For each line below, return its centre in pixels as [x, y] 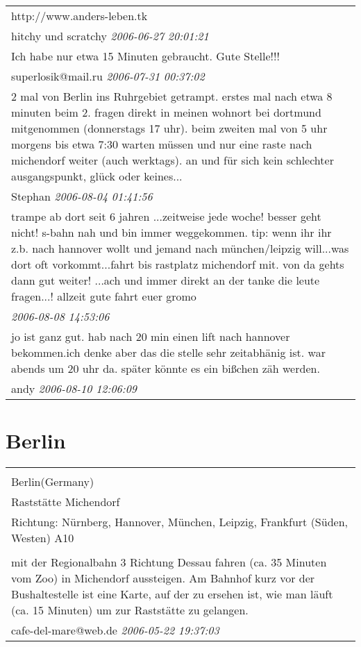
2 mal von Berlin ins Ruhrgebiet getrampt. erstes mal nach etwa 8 [172, 96]
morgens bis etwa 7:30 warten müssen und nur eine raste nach [162, 144]
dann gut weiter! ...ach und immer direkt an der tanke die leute [166, 280]
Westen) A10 [43, 538]
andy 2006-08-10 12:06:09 [74, 388]
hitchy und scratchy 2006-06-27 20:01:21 [110, 36]
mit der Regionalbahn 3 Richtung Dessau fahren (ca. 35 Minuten [169, 562]
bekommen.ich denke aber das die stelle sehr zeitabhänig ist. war [168, 352]
